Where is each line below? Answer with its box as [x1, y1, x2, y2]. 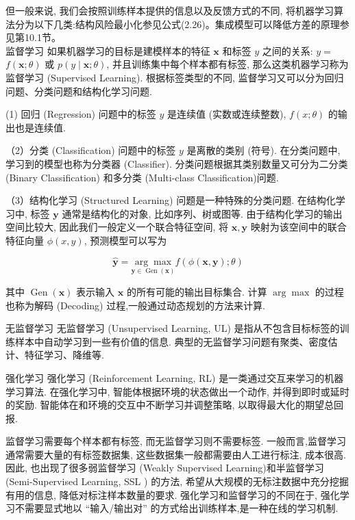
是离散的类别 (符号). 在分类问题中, [186, 143, 341, 157]
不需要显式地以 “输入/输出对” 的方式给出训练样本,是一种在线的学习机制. [14, 501, 339, 515]
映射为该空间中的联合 [250, 220, 347, 234]
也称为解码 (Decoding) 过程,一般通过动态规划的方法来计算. [5, 298, 265, 312]
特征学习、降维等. [24, 348, 104, 362]
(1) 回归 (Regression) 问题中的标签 [5, 107, 156, 121]
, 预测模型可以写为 [84, 233, 167, 247]
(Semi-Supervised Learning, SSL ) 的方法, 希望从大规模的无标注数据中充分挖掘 [5, 474, 349, 489]
